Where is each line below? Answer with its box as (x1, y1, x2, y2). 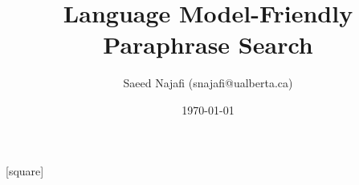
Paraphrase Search (103, 28, 313, 61)
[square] (6, 162, 44, 179)
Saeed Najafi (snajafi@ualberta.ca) (123, 74, 293, 91)
